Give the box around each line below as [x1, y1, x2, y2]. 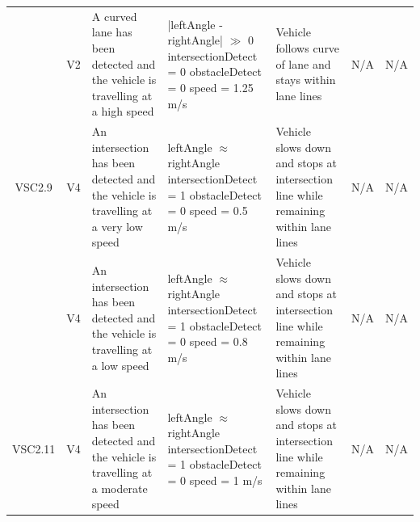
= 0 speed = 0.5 [167, 202, 248, 219]
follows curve [275, 39, 340, 56]
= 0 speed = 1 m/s [167, 471, 262, 488]
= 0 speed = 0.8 [167, 333, 248, 350]
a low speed [91, 356, 149, 373]
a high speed [91, 103, 154, 120]
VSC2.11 [12, 440, 56, 457]
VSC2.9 [15, 178, 52, 195]
